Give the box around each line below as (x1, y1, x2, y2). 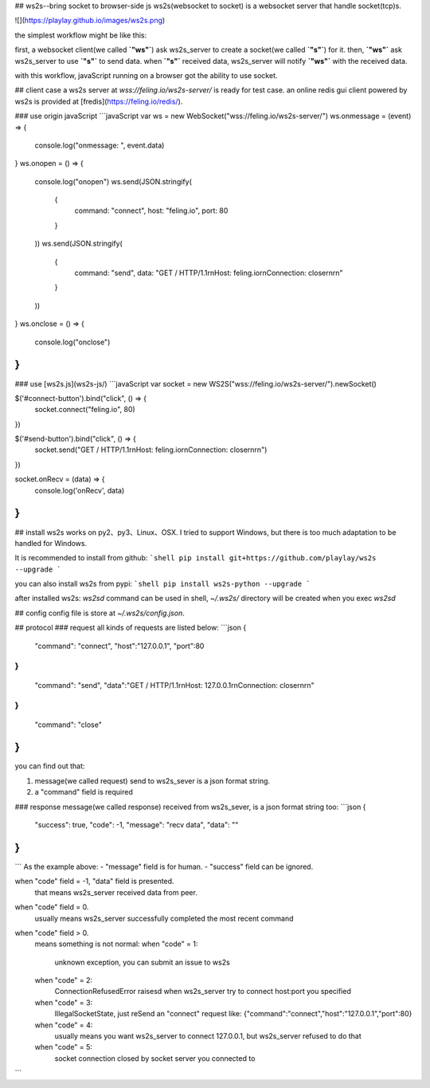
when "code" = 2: (34, 976, 93, 985)
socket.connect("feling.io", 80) (34, 405, 135, 414)
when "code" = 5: (34, 1043, 93, 1052)
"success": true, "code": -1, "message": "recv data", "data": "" (34, 820, 239, 830)
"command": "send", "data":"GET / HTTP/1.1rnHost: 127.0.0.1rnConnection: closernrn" (34, 680, 315, 689)
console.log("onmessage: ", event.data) (34, 140, 165, 150)
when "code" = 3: (34, 997, 93, 1007)
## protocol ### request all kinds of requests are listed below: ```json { (14, 623, 247, 633)
